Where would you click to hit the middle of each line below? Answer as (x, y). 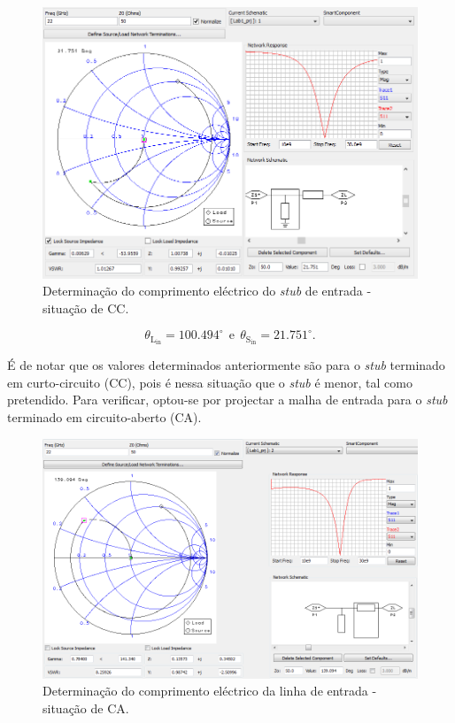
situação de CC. (86, 308)
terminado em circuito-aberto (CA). (104, 417)
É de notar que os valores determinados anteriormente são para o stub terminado (226, 365)
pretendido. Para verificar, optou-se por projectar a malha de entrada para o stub (227, 400)
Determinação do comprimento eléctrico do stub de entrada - (207, 291)
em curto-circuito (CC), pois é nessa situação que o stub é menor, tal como (210, 382)
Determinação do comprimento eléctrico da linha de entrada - (210, 691)
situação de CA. (86, 708)
